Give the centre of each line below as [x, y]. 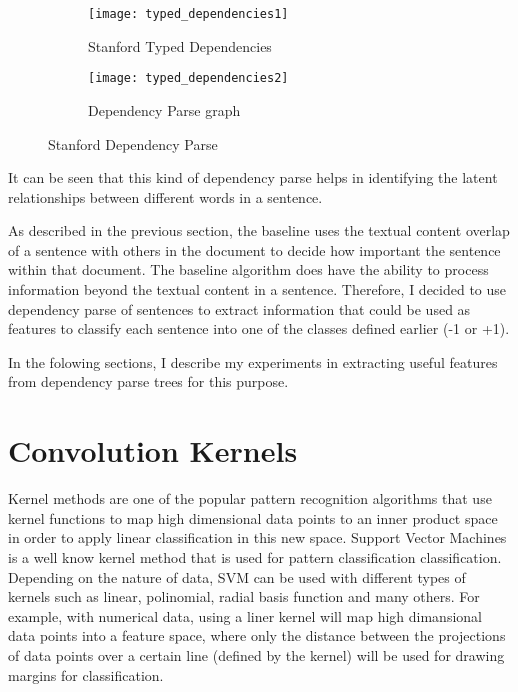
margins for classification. [86, 674]
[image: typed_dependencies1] [188, 14]
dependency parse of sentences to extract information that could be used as [239, 308]
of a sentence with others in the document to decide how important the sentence [254, 249]
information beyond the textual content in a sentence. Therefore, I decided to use [257, 289]
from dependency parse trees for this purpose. [148, 381]
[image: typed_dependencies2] [188, 78]
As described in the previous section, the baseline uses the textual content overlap [259, 230]
